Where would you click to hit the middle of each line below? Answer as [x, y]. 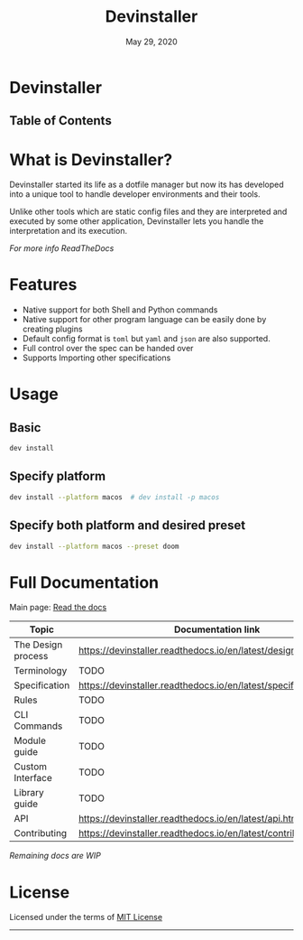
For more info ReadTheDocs [62, 248]
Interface [33, 778]
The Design [38, 645]
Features [43, 285]
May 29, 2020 [151, 42]
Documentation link [217, 629]
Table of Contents [61, 121]
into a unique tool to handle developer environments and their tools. [135, 194]
